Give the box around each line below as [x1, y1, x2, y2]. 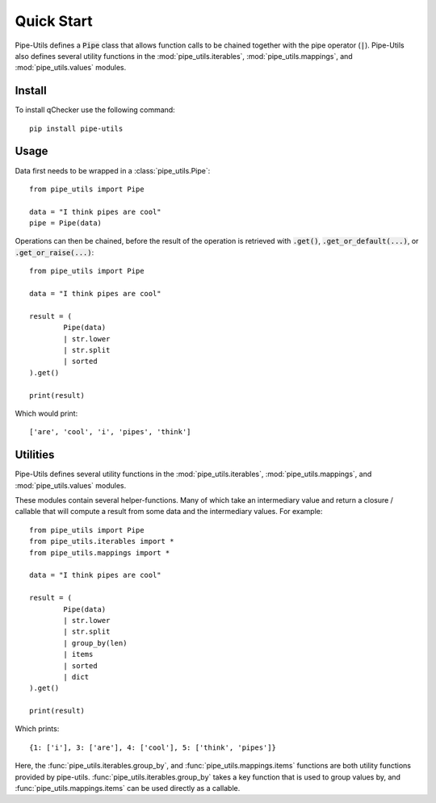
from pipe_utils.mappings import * [29, 548, 170, 557]
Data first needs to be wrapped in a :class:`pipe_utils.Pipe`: [15, 165, 211, 175]
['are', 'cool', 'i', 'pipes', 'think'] [29, 428, 191, 437]
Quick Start [15, 12, 93, 30]
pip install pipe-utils [29, 123, 124, 133]
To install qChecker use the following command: [15, 105, 175, 115]
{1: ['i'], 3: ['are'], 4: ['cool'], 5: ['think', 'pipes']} [29, 742, 276, 752]
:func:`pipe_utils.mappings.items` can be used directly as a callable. [15, 784, 241, 793]
